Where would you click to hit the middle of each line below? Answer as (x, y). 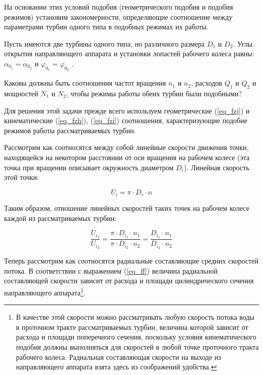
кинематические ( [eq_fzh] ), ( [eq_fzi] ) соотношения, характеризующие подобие (126, 120)
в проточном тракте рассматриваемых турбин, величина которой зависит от (132, 327)
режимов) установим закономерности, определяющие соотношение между (118, 16)
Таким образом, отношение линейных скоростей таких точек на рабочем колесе (127, 208)
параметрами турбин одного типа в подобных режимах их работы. (106, 27)
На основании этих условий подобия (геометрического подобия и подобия (119, 7)
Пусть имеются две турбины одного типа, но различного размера (104, 43)
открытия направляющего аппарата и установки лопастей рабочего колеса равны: (129, 53)
